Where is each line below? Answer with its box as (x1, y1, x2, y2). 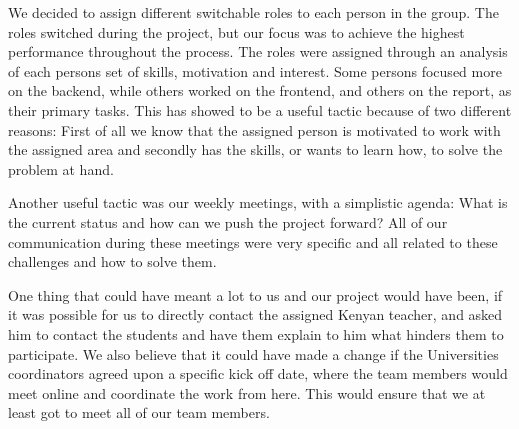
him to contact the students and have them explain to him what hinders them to (8, 323, 504, 344)
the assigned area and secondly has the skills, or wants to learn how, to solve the (8, 139, 503, 160)
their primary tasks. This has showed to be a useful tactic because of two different (8, 99, 512, 120)
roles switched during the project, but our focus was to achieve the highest (8, 21, 465, 42)
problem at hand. (8, 158, 114, 179)
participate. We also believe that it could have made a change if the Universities (8, 343, 499, 364)
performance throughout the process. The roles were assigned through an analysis (8, 41, 508, 62)
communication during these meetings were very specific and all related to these (8, 231, 498, 252)
